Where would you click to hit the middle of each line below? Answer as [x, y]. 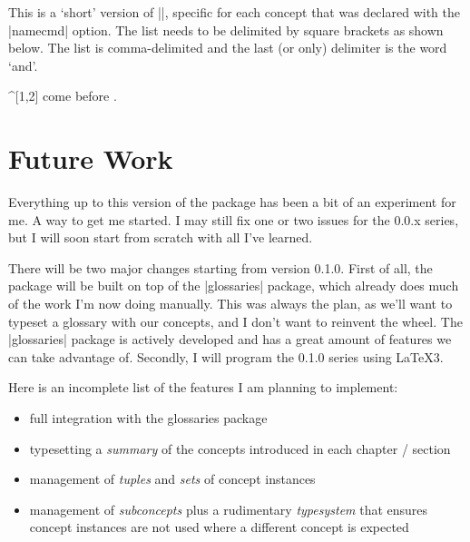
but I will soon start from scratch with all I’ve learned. [161, 237]
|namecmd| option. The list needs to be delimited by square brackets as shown [226, 30]
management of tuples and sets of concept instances [172, 479]
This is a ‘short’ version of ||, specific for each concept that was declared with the [234, 12]
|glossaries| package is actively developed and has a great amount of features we [230, 339]
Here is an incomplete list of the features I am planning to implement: [203, 387]
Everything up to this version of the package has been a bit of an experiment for [232, 202]
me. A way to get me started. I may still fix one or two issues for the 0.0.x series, [234, 219]
